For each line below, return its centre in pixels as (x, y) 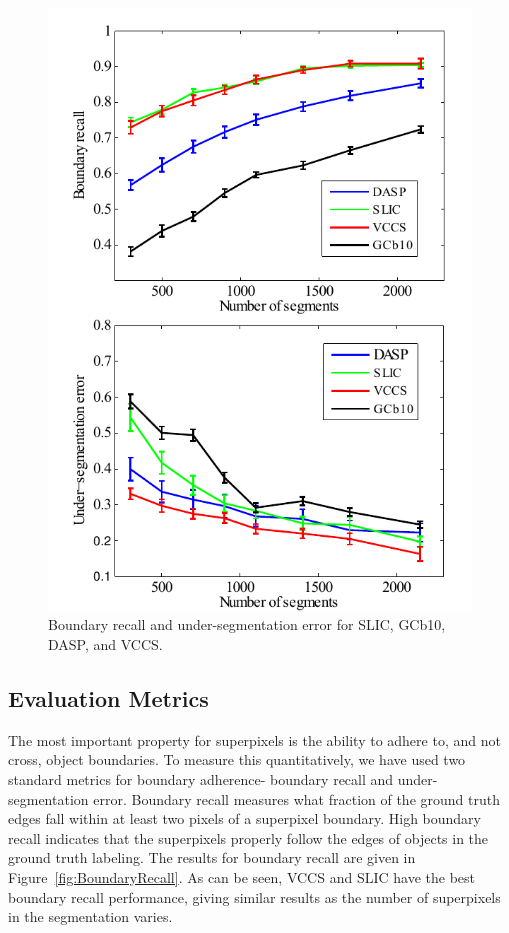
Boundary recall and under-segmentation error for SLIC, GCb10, (247, 624)
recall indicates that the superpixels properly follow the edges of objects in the (248, 837)
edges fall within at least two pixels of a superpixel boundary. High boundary (244, 818)
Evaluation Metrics (108, 697)
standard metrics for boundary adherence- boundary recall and (201, 778)
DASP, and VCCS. (105, 643)
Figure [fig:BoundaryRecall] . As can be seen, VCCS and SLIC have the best (241, 876)
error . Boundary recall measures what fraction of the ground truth (296, 798)
